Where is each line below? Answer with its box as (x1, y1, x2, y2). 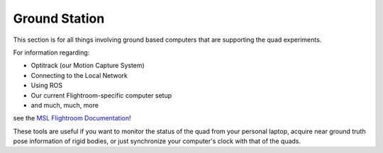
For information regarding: (13, 48, 90, 57)
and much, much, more (30, 101, 99, 109)
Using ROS (30, 81, 63, 90)
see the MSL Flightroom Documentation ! (13, 114, 131, 123)
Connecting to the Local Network (30, 71, 128, 79)
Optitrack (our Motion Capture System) (30, 61, 145, 70)
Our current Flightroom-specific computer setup (30, 91, 172, 99)
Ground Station (13, 11, 105, 26)
